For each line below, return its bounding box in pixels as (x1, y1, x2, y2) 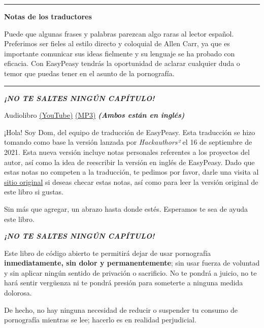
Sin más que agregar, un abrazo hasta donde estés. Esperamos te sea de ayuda (4, 203, 248, 214)
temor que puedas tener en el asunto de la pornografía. (4, 68, 175, 78)
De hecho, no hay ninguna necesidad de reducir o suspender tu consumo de (4, 304, 238, 315)
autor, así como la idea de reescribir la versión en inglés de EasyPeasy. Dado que (4, 156, 255, 167)
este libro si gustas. (4, 186, 63, 197)
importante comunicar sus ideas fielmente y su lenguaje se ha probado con (4, 48, 235, 58)
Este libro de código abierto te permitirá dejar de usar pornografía (4, 247, 211, 258)
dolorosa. (4, 287, 32, 298)
